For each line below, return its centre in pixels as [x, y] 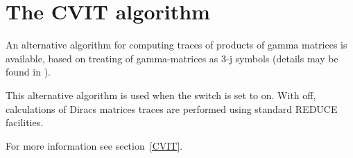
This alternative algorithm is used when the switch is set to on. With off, [161, 95]
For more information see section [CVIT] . [94, 145]
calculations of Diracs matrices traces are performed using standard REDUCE [172, 108]
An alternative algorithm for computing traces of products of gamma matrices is [176, 45]
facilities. [25, 122]
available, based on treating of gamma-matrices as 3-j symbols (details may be [172, 58]
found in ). [28, 72]
